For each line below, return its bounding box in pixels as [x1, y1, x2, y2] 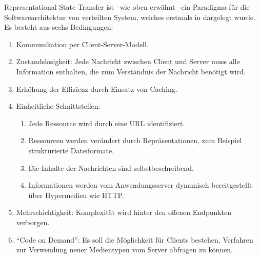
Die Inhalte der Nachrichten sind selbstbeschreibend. [28, 162, 194, 173]
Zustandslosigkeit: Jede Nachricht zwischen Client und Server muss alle [16, 56, 240, 67]
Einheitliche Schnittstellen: [16, 101, 101, 111]
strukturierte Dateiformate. [28, 145, 114, 155]
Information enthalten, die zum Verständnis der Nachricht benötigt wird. [16, 66, 246, 76]
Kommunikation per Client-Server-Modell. [16, 38, 149, 49]
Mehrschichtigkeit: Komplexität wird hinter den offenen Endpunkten [16, 207, 232, 217]
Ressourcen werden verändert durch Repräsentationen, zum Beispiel [28, 135, 242, 146]
